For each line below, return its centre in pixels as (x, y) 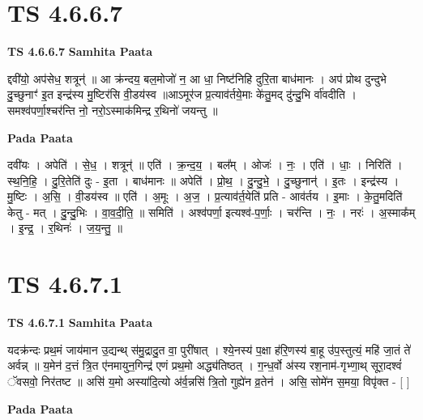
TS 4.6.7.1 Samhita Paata (80, 322)
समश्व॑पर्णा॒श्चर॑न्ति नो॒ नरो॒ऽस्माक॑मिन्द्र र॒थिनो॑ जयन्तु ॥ (113, 110)
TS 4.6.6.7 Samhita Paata (80, 51)
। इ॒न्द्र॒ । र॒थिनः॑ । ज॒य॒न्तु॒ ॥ (65, 228)
